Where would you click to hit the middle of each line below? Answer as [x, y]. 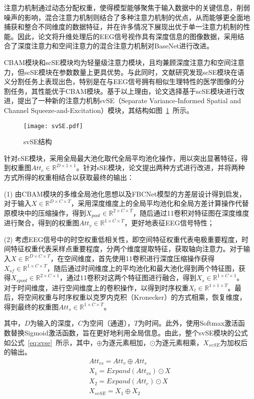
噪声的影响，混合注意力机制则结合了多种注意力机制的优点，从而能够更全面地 [127, 17]
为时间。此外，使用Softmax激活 [188, 323]
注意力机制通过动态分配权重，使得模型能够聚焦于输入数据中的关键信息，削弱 [127, 7]
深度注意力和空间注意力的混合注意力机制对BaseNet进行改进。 [115, 46]
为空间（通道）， [108, 323]
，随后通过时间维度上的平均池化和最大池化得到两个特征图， [143, 268]
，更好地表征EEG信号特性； [169, 223]
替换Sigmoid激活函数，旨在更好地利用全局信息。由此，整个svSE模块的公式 [129, 332]
